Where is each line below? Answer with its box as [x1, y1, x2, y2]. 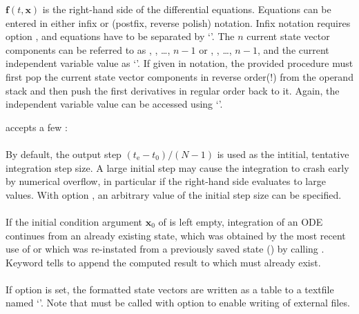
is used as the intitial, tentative [217, 146, 349, 161]
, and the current [257, 42, 329, 57]
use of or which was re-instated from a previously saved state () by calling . [6, 242, 324, 256]
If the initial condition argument [6, 214, 143, 228]
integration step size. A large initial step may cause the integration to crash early [6, 160, 349, 175]
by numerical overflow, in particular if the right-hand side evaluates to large [6, 174, 326, 188]
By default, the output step [6, 146, 122, 161]
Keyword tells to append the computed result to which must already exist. [6, 255, 321, 269]
